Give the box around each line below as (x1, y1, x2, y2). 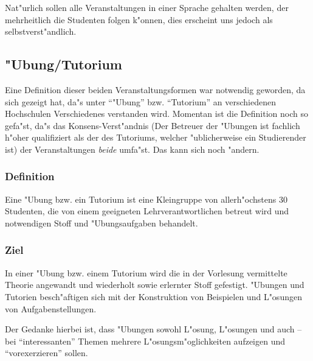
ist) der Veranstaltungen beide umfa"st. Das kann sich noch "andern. (5, 142, 260, 155)
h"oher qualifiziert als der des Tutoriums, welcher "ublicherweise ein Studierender (5, 131, 306, 144)
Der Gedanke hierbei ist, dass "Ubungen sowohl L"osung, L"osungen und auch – (5, 323, 302, 335)
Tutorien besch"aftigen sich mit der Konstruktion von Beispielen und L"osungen (5, 290, 302, 303)
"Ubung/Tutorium (5, 55, 122, 74)
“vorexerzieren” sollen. (5, 346, 88, 359)
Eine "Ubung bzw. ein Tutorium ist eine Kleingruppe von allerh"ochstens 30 (5, 192, 287, 205)
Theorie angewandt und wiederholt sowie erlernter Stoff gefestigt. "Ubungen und (5, 278, 304, 291)
